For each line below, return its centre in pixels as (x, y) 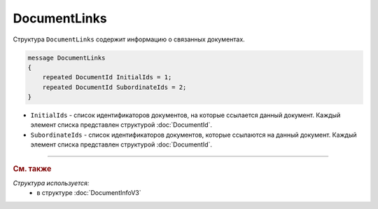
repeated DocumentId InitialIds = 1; (107, 77)
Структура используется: (51, 183)
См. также (32, 168)
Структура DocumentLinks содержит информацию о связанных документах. (129, 39)
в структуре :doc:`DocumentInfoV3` (89, 193)
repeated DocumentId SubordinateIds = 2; (114, 87)
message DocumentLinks (66, 58)
